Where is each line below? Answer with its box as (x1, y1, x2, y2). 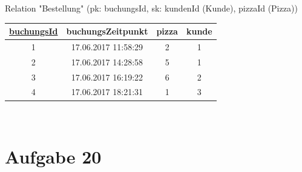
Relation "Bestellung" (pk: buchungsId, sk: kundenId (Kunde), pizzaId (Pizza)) (5, 2, 298, 14)
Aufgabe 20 (5, 144, 102, 169)
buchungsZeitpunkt (66, 25, 148, 38)
